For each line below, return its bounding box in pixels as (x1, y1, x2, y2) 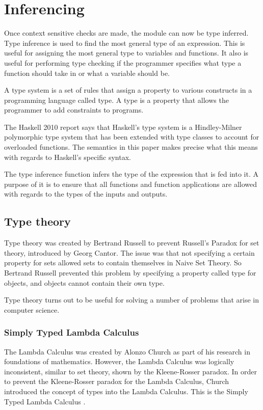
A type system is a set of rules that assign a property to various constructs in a (4, 85, 252, 95)
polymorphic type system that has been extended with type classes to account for (4, 131, 259, 142)
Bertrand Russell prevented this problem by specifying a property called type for (4, 267, 256, 278)
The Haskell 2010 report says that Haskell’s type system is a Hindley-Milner (4, 121, 242, 132)
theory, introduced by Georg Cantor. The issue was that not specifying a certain (4, 247, 255, 258)
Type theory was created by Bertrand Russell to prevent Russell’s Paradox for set (4, 237, 259, 248)
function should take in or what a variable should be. (4, 67, 170, 78)
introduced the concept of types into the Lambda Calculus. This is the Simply (4, 386, 248, 396)
